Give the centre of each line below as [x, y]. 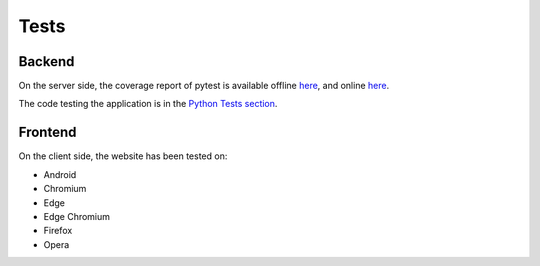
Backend [46, 61]
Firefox [58, 231]
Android [60, 174]
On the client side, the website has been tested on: [123, 156]
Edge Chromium [76, 216]
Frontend [47, 132]
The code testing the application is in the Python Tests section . [148, 104]
